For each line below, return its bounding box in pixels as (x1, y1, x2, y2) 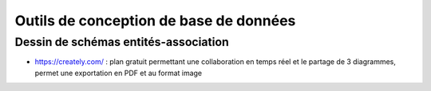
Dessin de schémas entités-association (14, 35, 229, 49)
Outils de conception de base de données (14, 12, 296, 29)
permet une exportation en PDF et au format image (34, 68, 203, 78)
